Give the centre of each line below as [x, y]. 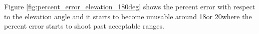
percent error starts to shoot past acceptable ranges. [84, 26]
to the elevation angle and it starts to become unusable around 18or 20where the [128, 16]
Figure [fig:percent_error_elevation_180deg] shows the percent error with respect [130, 6]
